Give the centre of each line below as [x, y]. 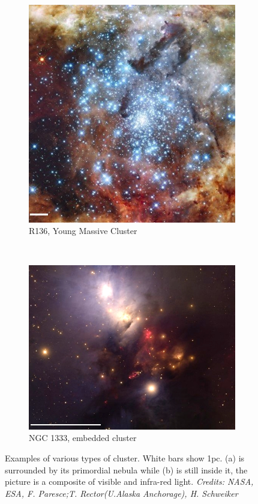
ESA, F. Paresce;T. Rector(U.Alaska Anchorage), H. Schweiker [121, 493]
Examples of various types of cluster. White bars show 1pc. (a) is [125, 457]
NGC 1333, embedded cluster [83, 438]
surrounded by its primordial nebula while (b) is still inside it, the [126, 469]
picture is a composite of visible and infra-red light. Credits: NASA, [129, 481]
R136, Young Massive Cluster [83, 231]
